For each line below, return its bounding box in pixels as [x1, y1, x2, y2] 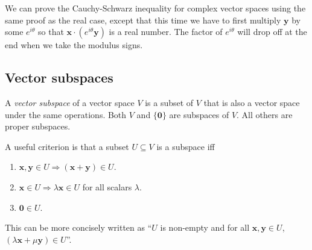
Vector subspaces [5, 68, 113, 87]
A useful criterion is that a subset [5, 140, 129, 152]
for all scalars [82, 180, 132, 193]
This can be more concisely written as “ [5, 221, 152, 234]
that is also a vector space [203, 96, 300, 108]
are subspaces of [169, 108, 229, 120]
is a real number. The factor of [109, 25, 223, 38]
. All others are [237, 108, 293, 120]
